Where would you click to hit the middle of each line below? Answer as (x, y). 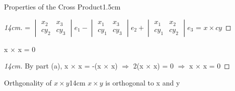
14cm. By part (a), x (36, 66)
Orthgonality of (28, 82)
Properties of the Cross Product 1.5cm (62, 6)
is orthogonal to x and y (143, 82)
